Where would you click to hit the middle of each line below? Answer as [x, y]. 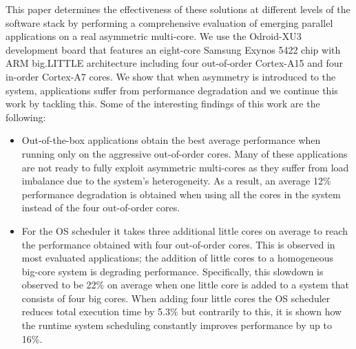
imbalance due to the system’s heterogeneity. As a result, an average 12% [176, 181]
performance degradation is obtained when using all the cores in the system [181, 194]
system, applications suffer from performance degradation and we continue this [172, 90]
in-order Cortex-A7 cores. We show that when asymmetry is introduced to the [171, 76]
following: [26, 117]
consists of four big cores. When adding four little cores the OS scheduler [176, 298]
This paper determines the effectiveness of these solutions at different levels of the [178, 9]
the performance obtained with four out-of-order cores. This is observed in [178, 244]
